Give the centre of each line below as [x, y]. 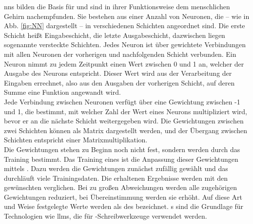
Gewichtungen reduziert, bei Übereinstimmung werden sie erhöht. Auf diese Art [123, 197]
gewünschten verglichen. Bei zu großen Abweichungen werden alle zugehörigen [120, 187]
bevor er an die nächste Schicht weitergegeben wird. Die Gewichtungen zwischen [124, 121]
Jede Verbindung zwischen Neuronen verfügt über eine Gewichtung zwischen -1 [122, 101]
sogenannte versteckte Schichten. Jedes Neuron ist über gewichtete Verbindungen [125, 44]
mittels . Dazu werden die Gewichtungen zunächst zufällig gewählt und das [116, 168]
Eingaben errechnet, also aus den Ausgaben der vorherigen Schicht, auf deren [119, 82]
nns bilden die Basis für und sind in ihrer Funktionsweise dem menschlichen [117, 6]
